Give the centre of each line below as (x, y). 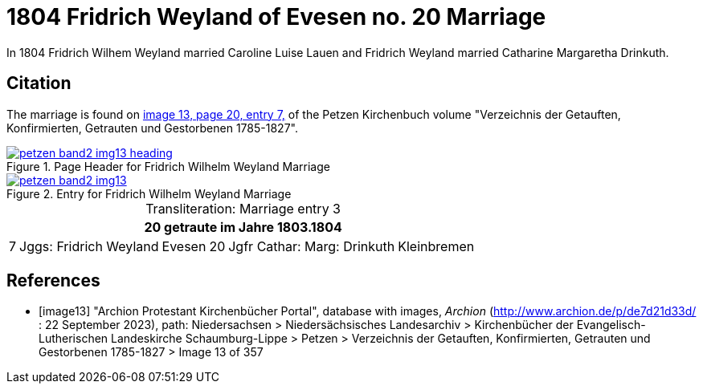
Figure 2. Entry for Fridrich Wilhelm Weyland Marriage (149, 193)
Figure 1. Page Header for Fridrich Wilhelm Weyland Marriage (168, 166)
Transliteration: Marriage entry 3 (243, 208)
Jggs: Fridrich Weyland (89, 246)
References (53, 281)
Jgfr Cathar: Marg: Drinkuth (312, 246)
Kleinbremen (436, 246)
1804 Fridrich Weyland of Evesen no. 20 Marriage (276, 17)
